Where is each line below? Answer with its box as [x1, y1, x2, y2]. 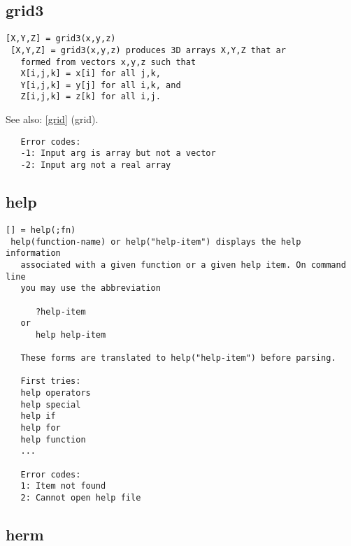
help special [20, 399, 81, 410]
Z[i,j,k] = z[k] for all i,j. [20, 92, 161, 102]
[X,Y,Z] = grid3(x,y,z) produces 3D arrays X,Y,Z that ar [10, 45, 286, 55]
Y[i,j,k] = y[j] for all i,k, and [20, 80, 181, 90]
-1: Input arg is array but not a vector [20, 148, 216, 159]
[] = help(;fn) [6, 224, 76, 235]
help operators [20, 388, 91, 398]
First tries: [20, 376, 81, 387]
